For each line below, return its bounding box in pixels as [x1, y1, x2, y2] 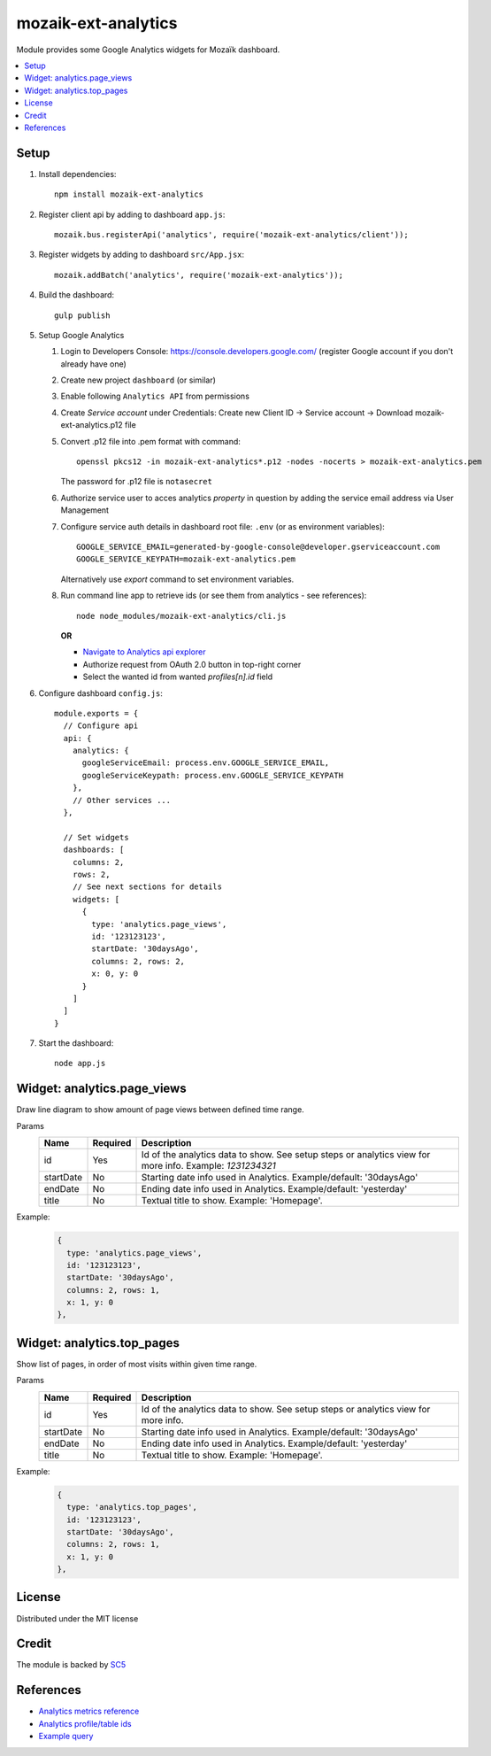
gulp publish [54, 310, 111, 321]
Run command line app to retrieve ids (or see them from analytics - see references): [60, 590, 367, 601]
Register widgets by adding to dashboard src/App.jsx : [38, 249, 245, 260]
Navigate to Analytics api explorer [82, 646, 206, 657]
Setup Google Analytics [38, 329, 125, 340]
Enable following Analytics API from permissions [60, 391, 249, 402]
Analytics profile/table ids [38, 1718, 132, 1729]
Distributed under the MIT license [16, 1613, 139, 1624]
